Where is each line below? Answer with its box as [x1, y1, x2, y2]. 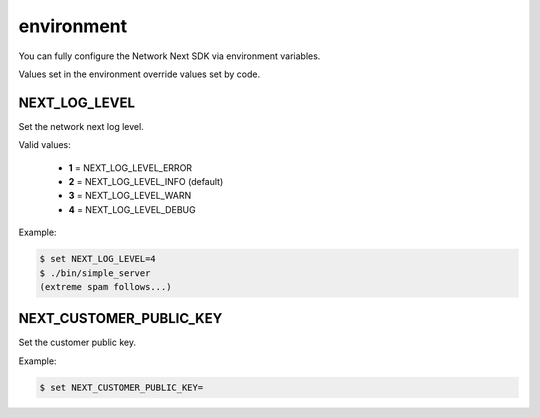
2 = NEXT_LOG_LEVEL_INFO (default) [68, 176, 224, 188]
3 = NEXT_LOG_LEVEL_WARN [68, 190, 192, 202]
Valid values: [18, 139, 72, 151]
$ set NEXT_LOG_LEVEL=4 [39, 253, 157, 265]
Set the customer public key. [18, 336, 137, 349]
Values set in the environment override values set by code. [18, 68, 260, 80]
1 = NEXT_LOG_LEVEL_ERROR [68, 161, 193, 174]
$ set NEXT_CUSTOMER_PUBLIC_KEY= [39, 381, 204, 393]
